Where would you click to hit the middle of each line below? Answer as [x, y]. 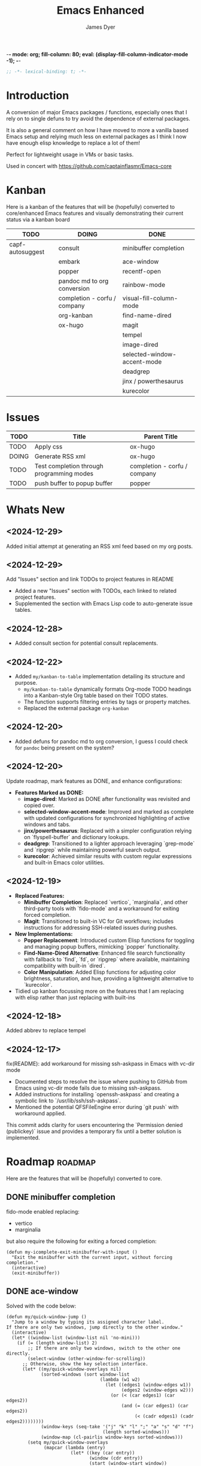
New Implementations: [44, 934]
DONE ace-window [42, 1292]
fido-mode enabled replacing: [43, 1211]
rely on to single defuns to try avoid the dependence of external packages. [98, 118]
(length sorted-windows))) [136, 1432]
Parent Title [161, 436]
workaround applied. [40, 1114]
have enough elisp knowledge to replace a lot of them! [73, 143]
